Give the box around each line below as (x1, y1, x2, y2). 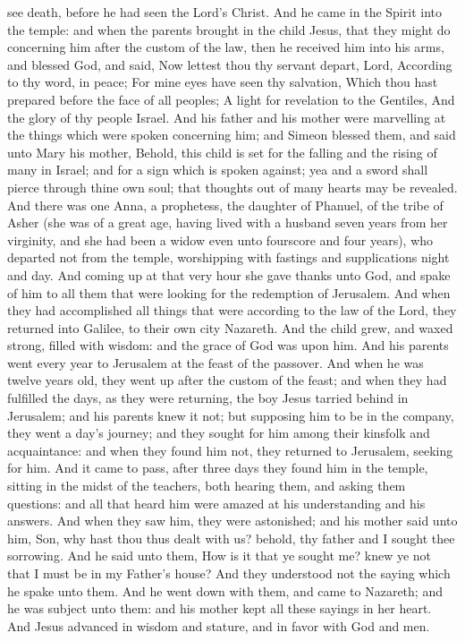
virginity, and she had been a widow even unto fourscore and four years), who (7, 230, 434, 249)
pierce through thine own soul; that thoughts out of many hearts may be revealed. (7, 177, 458, 196)
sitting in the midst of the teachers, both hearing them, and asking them (7, 476, 406, 495)
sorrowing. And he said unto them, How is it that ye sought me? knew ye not (7, 546, 432, 565)
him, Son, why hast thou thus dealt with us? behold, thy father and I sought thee (7, 528, 455, 547)
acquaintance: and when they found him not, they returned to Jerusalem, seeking (7, 440, 453, 459)
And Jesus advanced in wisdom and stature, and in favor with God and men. (7, 616, 430, 635)
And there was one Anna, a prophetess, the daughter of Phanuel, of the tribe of (7, 195, 444, 214)
